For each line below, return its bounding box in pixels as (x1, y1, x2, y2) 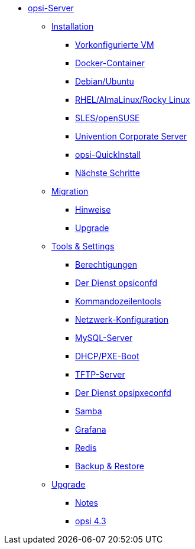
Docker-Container (75, 58, 145, 68)
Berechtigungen (75, 259, 137, 269)
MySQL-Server (75, 333, 133, 343)
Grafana (75, 424, 106, 434)
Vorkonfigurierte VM (75, 40, 154, 50)
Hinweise (75, 204, 111, 215)
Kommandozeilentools (75, 296, 161, 306)
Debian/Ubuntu (75, 76, 134, 86)
